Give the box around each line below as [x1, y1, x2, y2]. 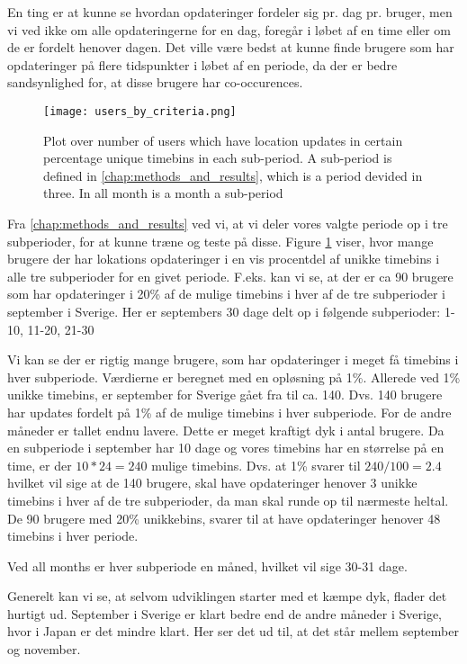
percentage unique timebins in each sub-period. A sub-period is [43, 148, 392, 167]
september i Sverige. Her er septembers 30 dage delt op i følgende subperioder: [7, 301, 441, 320]
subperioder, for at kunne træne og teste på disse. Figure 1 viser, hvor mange [7, 231, 434, 250]
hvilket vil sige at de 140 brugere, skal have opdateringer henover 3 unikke [7, 473, 418, 492]
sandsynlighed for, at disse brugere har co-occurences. [7, 73, 303, 92]
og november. [7, 640, 81, 659]
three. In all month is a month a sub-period [43, 184, 283, 202]
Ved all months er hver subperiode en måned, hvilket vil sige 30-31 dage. [7, 556, 408, 575]
